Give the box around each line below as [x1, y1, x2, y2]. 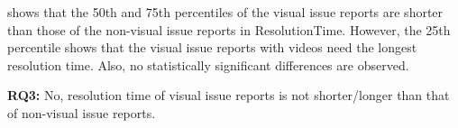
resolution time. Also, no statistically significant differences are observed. [7, 55, 409, 74]
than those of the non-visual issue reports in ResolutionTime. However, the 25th [7, 20, 451, 39]
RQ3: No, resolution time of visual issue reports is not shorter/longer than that [7, 86, 450, 105]
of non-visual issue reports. [7, 103, 156, 122]
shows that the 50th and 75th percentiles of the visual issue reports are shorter [7, 3, 444, 21]
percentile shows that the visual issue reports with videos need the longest [7, 38, 417, 57]
